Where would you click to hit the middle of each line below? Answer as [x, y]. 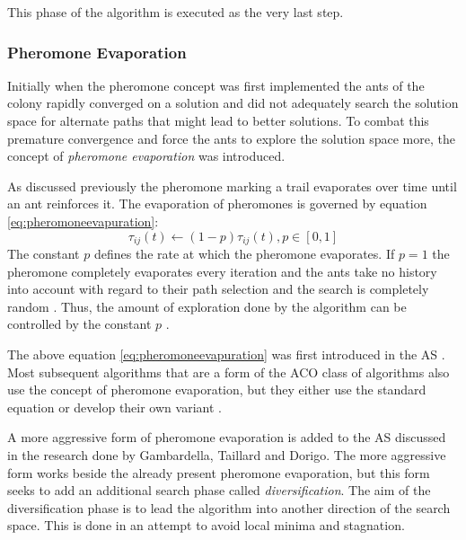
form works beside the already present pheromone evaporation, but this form [219, 472]
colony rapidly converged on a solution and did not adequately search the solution [233, 103]
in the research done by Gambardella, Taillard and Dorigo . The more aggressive [227, 454]
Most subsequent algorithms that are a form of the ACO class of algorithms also [229, 372]
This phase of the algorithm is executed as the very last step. [176, 12]
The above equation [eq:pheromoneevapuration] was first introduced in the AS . [226, 354]
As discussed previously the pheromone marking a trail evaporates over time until [232, 186]
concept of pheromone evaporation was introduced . [146, 156]
